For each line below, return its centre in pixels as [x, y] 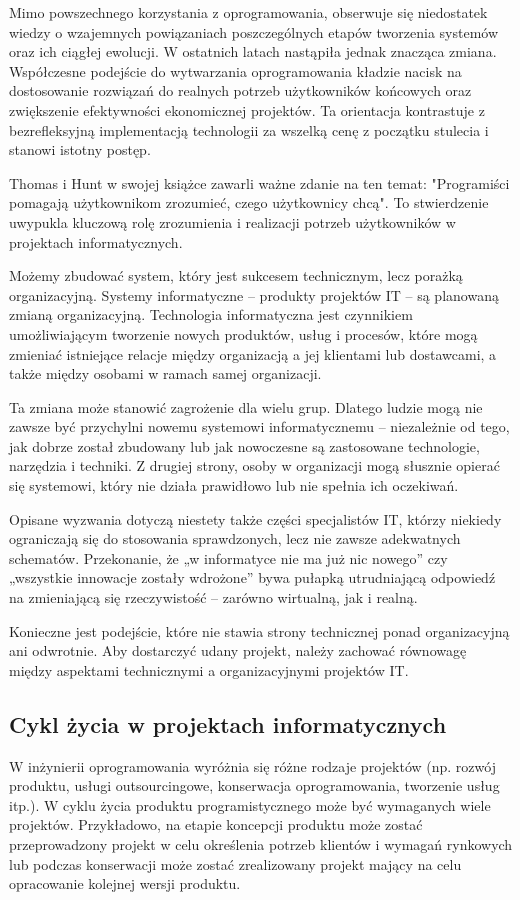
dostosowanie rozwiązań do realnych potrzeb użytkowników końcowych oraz [240, 90]
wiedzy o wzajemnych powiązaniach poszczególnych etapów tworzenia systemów [254, 31]
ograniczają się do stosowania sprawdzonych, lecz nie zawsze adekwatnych [235, 538]
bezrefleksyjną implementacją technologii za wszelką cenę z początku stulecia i [249, 129]
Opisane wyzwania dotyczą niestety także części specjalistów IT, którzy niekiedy [255, 518]
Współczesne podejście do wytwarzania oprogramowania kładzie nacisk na [235, 70]
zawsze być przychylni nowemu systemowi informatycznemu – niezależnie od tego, [259, 426]
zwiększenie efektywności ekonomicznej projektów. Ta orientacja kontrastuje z [247, 109]
